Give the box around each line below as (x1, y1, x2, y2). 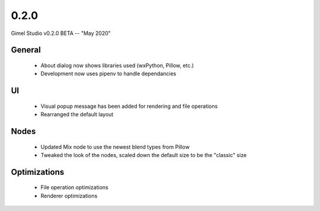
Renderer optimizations (40, 192, 98, 199)
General (11, 45, 41, 55)
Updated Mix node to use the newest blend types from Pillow (40, 143, 190, 151)
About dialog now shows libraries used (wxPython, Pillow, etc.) (40, 62, 194, 69)
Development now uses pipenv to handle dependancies (40, 70, 177, 77)
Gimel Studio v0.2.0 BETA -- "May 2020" (11, 30, 111, 37)
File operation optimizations (40, 184, 109, 191)
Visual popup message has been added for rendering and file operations (40, 103, 218, 110)
